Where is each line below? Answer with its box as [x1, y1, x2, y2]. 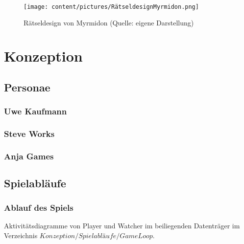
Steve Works [4, 128, 55, 140]
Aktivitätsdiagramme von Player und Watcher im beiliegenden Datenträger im [4, 220, 240, 230]
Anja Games [4, 150, 54, 162]
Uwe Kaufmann [4, 105, 67, 117]
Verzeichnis [4, 230, 38, 240]
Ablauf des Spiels [4, 201, 73, 213]
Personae [4, 80, 50, 95]
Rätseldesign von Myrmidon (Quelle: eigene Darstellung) [24, 17, 194, 27]
